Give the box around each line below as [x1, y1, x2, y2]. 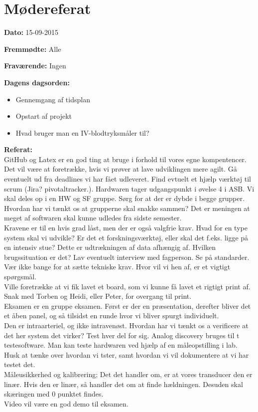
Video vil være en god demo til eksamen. [4, 398, 129, 409]
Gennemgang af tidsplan [15, 94, 90, 104]
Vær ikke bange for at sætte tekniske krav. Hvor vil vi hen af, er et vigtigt [4, 261, 231, 272]
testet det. [4, 359, 35, 370]
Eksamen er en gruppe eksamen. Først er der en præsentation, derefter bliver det [4, 300, 251, 311]
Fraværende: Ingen [4, 60, 66, 71]
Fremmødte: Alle [4, 43, 61, 54]
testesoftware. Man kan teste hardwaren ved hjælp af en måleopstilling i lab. [4, 340, 238, 350]
